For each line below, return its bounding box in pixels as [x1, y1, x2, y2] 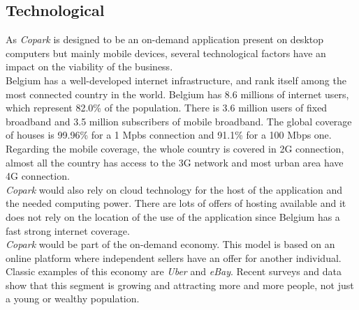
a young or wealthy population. [6, 291, 140, 306]
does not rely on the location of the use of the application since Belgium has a [6, 209, 340, 224]
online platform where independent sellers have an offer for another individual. [6, 250, 342, 265]
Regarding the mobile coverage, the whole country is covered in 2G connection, [6, 141, 344, 155]
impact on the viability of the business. [6, 59, 173, 74]
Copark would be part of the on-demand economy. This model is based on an [6, 237, 335, 251]
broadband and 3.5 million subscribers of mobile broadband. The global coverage [6, 114, 352, 128]
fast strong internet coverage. [6, 223, 130, 238]
